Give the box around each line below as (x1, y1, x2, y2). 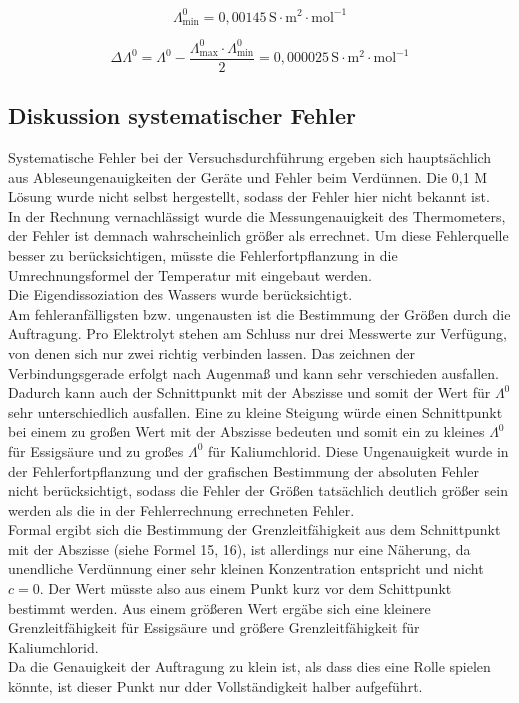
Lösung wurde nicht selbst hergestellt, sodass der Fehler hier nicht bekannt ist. (8, 186, 490, 207)
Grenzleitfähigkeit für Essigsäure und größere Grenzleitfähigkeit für (8, 617, 420, 638)
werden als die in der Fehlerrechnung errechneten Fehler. (8, 499, 355, 520)
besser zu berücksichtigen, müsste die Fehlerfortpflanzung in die (8, 244, 398, 265)
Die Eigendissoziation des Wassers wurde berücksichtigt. (8, 284, 353, 305)
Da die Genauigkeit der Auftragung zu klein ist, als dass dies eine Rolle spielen (8, 656, 491, 677)
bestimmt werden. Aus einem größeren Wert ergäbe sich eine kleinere (8, 597, 431, 618)
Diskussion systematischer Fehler (8, 100, 356, 131)
